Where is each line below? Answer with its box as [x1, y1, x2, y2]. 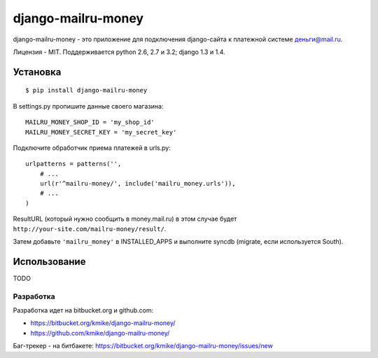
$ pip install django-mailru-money [25, 86, 148, 95]
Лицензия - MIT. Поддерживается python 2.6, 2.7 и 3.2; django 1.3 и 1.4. [13, 48, 225, 56]
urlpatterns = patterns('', [25, 160, 122, 168]
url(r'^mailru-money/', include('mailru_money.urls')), [39, 179, 236, 188]
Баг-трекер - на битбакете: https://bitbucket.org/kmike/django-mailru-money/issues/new [13, 342, 273, 350]
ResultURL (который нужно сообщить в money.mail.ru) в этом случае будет [13, 214, 237, 223]
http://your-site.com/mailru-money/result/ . [13, 224, 167, 233]
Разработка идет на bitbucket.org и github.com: [13, 306, 154, 315]
